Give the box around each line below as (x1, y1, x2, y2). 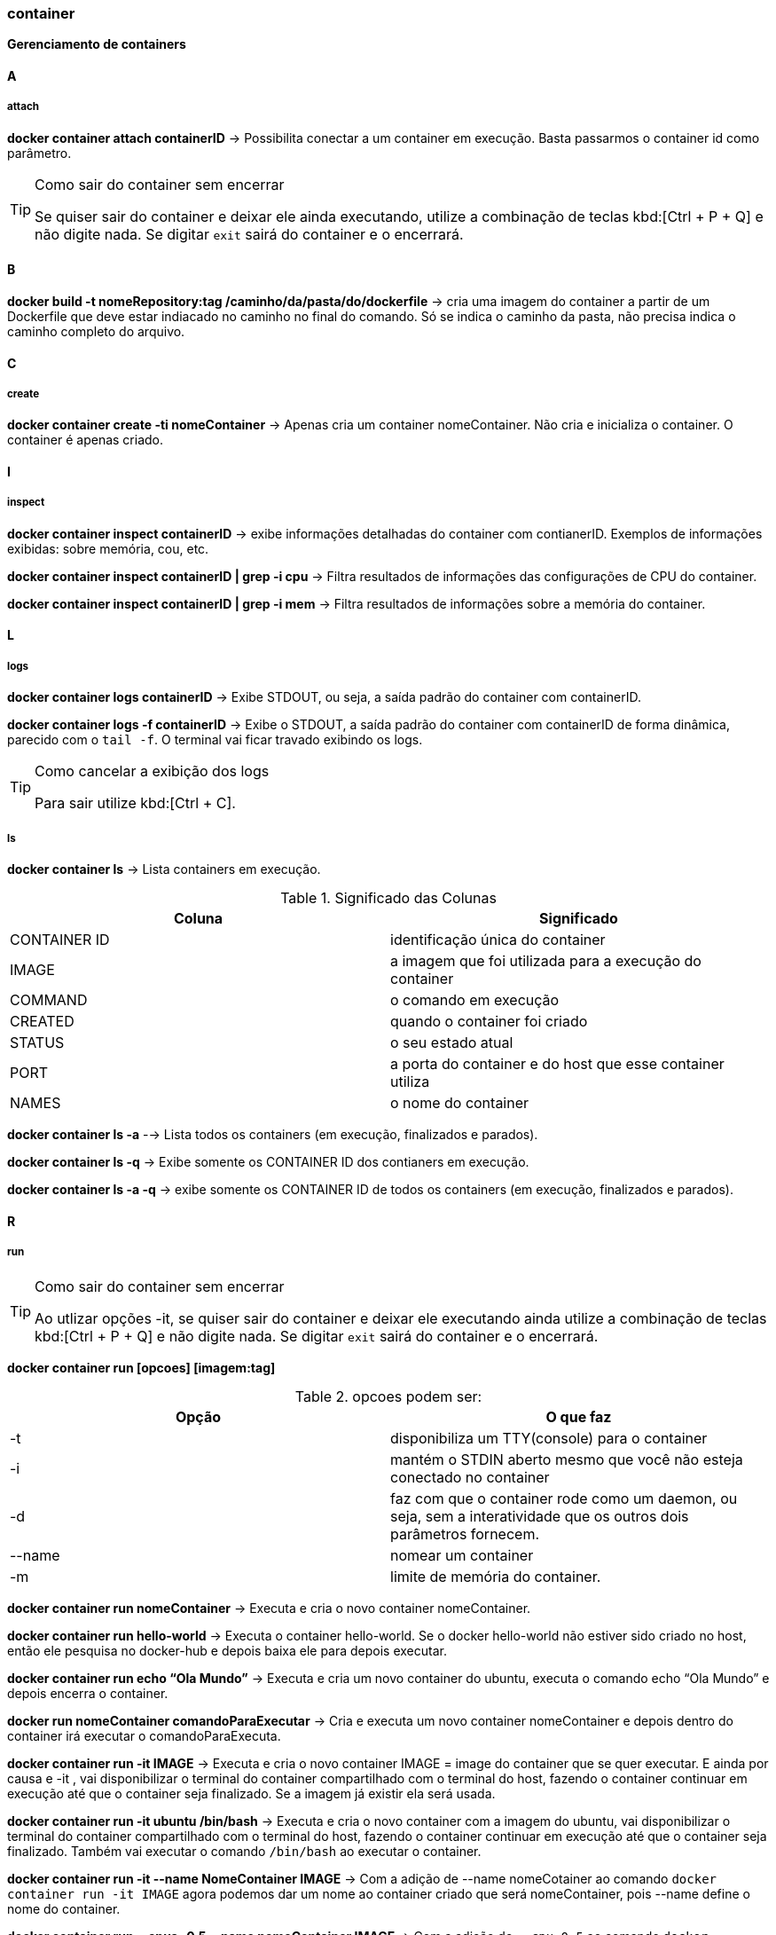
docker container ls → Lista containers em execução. (7, 861, 321, 877)
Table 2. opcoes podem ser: (294, 1388, 482, 1406)
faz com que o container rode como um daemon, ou (390, 1490, 738, 1508)
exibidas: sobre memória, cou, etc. (7, 540, 209, 556)
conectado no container (390, 1468, 550, 1487)
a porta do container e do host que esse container (390, 1054, 725, 1073)
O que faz (545, 1408, 612, 1427)
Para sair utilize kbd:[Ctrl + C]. (35, 794, 236, 813)
